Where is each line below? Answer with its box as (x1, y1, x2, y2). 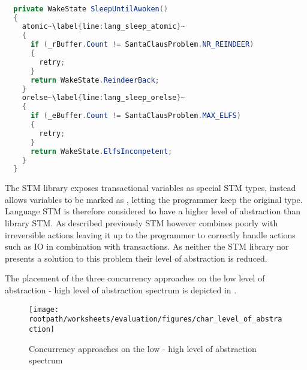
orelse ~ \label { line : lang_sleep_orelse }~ (22, 93, 185, 102)
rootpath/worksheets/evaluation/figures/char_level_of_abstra (29, 315, 282, 324)
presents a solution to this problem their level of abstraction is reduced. (5, 251, 267, 264)
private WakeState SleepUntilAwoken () (13, 4, 168, 13)
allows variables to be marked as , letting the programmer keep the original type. (5, 193, 303, 205)
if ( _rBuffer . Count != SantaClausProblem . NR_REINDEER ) (30, 40, 254, 49)
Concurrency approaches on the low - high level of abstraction (29, 342, 257, 354)
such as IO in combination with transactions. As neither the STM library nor (5, 240, 289, 253)
